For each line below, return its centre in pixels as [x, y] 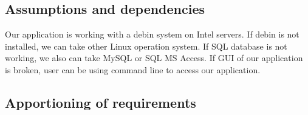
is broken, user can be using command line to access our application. [133, 69]
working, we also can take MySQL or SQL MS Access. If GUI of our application [154, 58]
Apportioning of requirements [101, 102]
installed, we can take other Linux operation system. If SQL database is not [146, 46]
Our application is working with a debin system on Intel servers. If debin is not [152, 34]
